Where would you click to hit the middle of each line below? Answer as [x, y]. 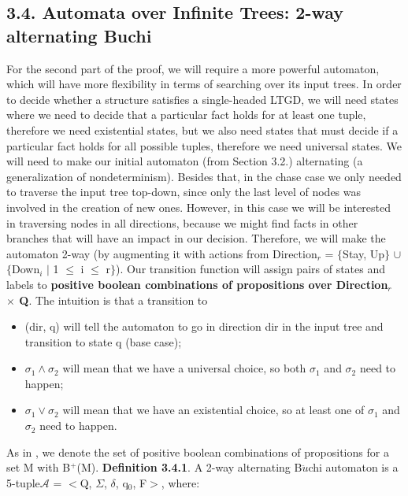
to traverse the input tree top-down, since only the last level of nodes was [184, 192]
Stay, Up [364, 253]
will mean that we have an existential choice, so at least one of [213, 410]
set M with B [39, 467]
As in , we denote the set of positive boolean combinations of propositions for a [198, 452]
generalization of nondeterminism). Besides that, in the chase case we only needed [204, 176]
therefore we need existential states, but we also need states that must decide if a [202, 130]
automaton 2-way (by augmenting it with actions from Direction [162, 253]
